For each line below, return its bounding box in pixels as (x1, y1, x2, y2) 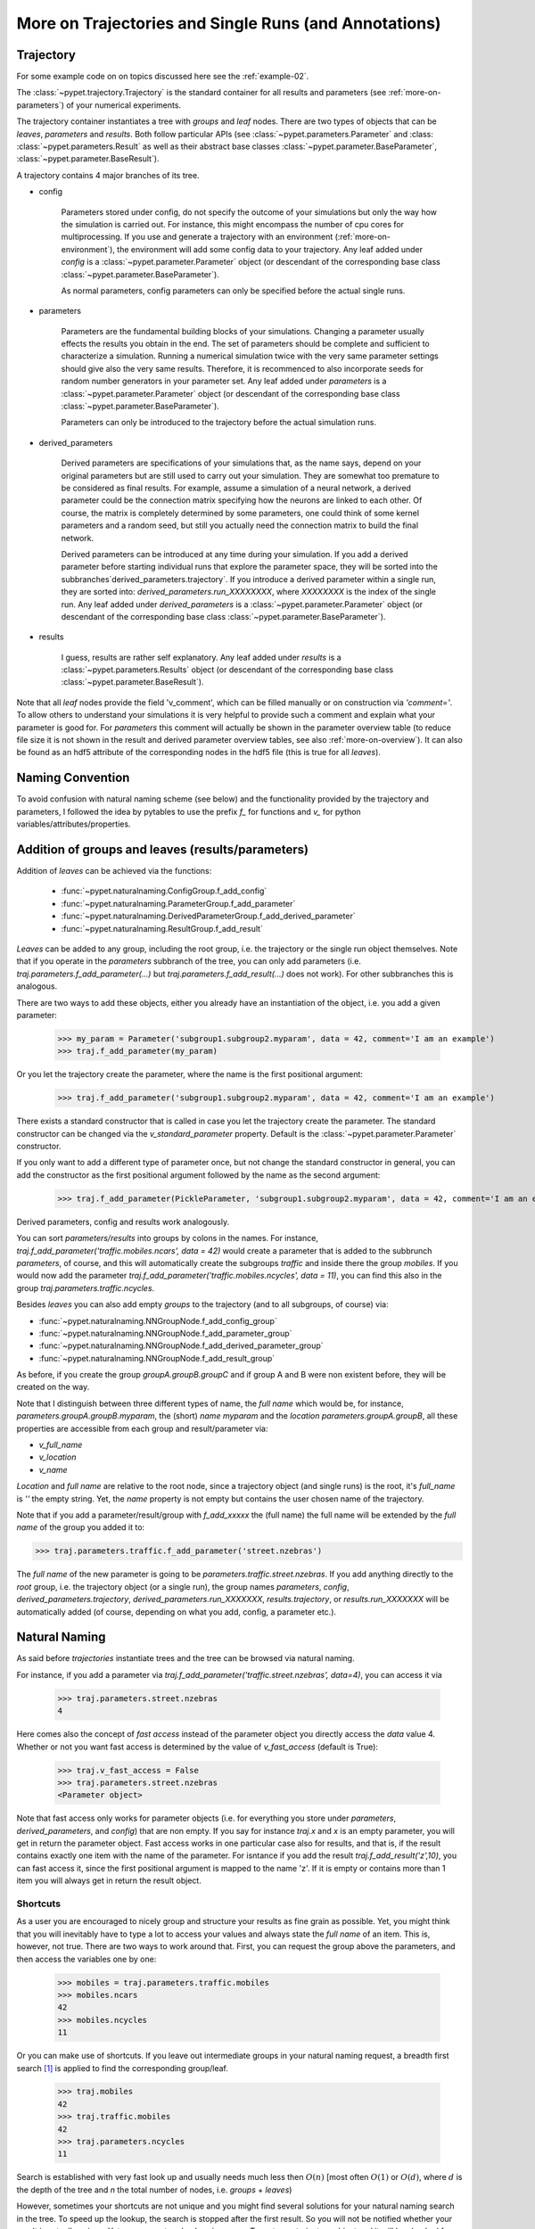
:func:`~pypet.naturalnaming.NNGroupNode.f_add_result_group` (38, 1353, 276, 1363)
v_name (38, 1464, 68, 1475)
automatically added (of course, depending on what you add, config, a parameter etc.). (16, 1606, 337, 1617)
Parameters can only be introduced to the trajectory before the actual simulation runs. (61, 417, 376, 428)
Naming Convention (16, 770, 130, 785)
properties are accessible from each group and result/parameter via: (16, 1423, 268, 1434)
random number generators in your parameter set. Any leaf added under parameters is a (61, 375, 387, 387)
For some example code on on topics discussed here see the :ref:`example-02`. (16, 71, 309, 82)
